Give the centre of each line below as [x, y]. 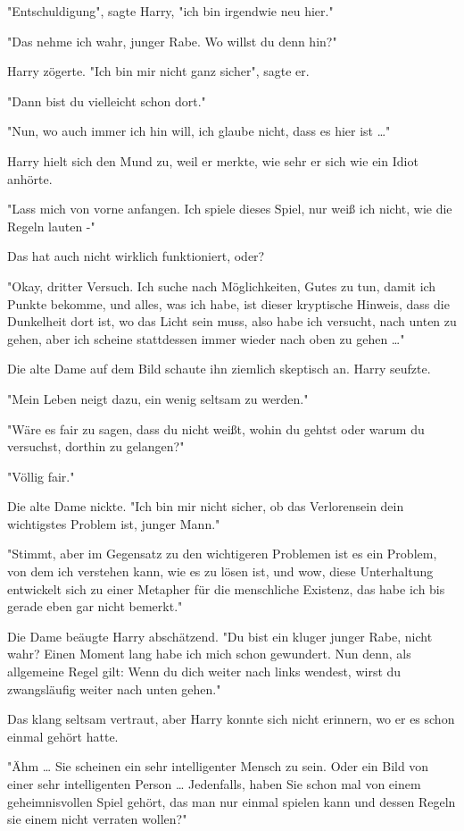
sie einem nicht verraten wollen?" [97, 819]
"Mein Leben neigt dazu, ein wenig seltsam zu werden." [158, 398]
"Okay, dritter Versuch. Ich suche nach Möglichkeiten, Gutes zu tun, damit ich [222, 285]
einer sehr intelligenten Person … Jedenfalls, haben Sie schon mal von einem [214, 784]
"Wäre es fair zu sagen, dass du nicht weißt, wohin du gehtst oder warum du [216, 428]
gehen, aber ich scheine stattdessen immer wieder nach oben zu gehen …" [206, 338]
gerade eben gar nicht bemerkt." [95, 606]
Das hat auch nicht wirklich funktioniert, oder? [136, 256]
